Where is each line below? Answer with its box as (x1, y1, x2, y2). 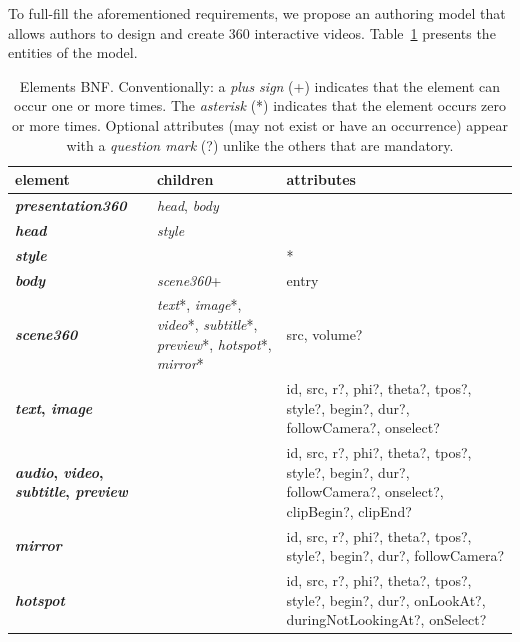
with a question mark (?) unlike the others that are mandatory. (66, 134, 454, 155)
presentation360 (15, 195, 127, 215)
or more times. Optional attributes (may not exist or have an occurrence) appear (12, 114, 508, 135)
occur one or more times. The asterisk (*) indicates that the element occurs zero (14, 95, 506, 116)
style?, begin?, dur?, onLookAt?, (286, 589, 486, 610)
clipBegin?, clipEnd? (286, 500, 412, 521)
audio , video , (15, 461, 104, 482)
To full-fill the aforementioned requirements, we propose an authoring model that (8, 3, 506, 23)
